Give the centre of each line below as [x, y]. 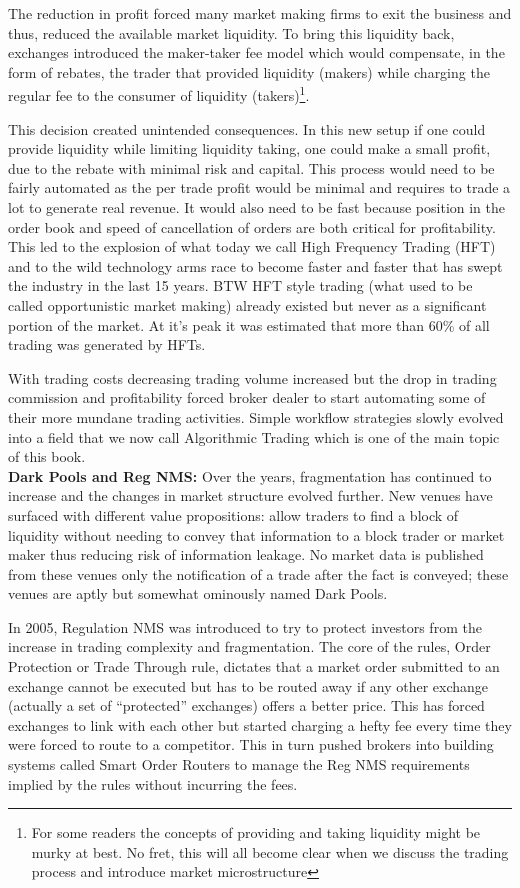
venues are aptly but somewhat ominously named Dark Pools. [198, 593]
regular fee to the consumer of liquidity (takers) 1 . [159, 94]
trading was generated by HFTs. [107, 344]
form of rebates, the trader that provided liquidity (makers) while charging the [249, 71]
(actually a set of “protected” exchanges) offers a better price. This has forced [246, 705]
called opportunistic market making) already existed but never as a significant [247, 304]
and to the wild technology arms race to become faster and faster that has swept [255, 265]
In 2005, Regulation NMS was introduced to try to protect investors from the [245, 626]
